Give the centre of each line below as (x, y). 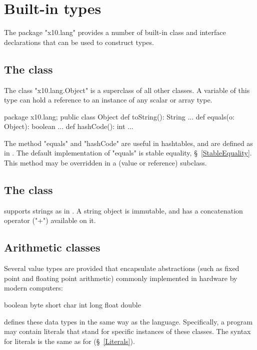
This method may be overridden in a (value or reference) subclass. (105, 163)
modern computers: (33, 288)
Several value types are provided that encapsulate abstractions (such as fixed (122, 268)
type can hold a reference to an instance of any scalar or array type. (108, 100)
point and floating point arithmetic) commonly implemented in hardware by (121, 278)
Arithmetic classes (52, 247)
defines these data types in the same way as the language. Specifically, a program (128, 321)
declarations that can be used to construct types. (79, 42)
